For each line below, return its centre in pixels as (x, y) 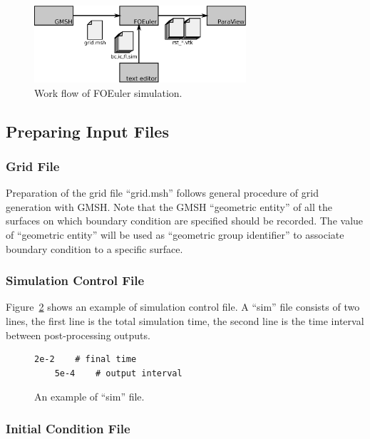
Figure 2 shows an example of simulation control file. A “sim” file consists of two (183, 307)
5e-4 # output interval (118, 373)
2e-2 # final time (86, 360)
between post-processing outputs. (78, 335)
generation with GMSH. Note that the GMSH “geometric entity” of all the (169, 206)
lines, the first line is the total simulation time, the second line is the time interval (185, 321)
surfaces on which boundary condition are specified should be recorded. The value (185, 221)
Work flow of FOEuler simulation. (108, 92)
